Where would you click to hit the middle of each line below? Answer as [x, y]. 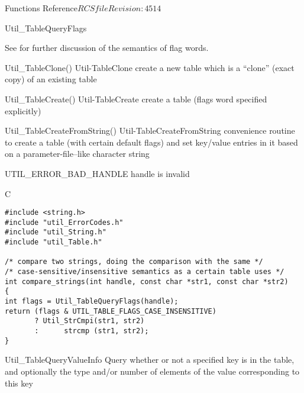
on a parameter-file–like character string [77, 154]
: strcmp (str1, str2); [92, 331]
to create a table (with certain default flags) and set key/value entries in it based [151, 142]
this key [19, 383]
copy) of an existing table [51, 79]
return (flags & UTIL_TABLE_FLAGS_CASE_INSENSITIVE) [111, 311]
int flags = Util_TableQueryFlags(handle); [92, 302]
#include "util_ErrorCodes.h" [64, 222]
